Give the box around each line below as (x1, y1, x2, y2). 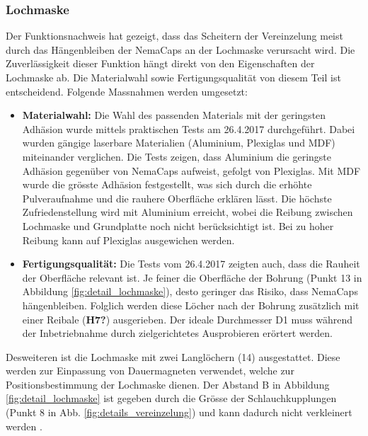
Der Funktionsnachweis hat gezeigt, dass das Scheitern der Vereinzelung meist (6, 28, 343, 43)
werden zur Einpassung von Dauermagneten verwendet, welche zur (6, 363, 294, 378)
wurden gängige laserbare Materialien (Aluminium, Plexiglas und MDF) (22, 135, 335, 150)
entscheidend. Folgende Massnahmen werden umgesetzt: (6, 84, 248, 98)
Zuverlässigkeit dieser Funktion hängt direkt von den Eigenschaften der (6, 56, 315, 71)
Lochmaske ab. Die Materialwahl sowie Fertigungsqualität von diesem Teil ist (6, 70, 341, 84)
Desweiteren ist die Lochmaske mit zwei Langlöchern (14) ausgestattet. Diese (6, 349, 340, 364)
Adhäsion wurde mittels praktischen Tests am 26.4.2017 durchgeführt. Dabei (22, 121, 355, 136)
